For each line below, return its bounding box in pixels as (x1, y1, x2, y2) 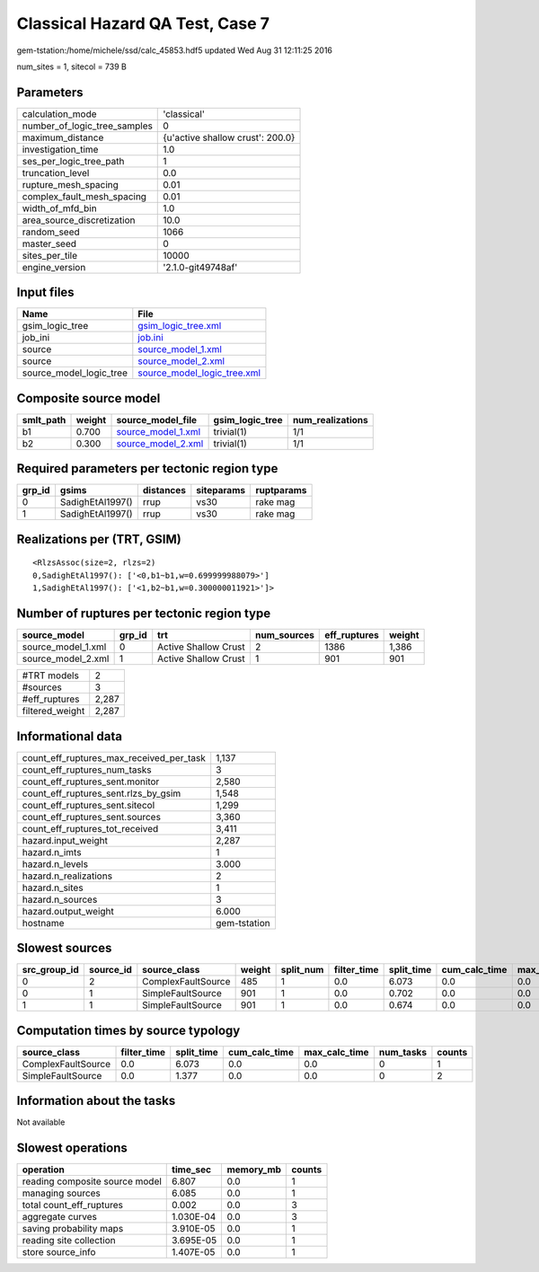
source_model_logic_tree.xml (137, 367, 261, 379)
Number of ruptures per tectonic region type (16, 606, 271, 621)
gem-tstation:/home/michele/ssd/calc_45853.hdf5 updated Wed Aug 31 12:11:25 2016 (16, 45, 332, 56)
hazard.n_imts (22, 845, 82, 858)
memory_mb (226, 1163, 282, 1176)
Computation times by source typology (16, 1022, 241, 1038)
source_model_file (116, 413, 198, 426)
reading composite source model (22, 1175, 162, 1188)
